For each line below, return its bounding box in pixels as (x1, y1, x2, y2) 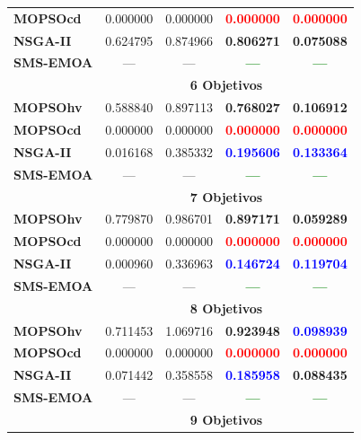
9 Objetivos (189, 409, 263, 428)
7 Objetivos (189, 187, 263, 206)
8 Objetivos (189, 298, 263, 317)
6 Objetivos (189, 75, 263, 94)
